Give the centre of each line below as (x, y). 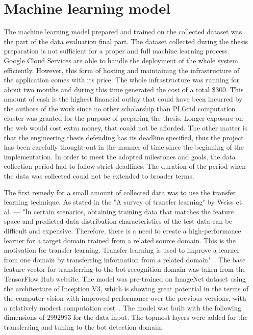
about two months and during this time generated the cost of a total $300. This (124, 89)
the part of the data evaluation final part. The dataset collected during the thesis (126, 41)
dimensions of (24, 317)
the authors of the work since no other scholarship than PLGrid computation (120, 108)
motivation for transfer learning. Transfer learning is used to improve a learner (122, 250)
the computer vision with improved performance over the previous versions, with (125, 298)
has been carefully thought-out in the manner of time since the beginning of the (124, 147)
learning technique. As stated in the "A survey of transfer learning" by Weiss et (123, 202)
